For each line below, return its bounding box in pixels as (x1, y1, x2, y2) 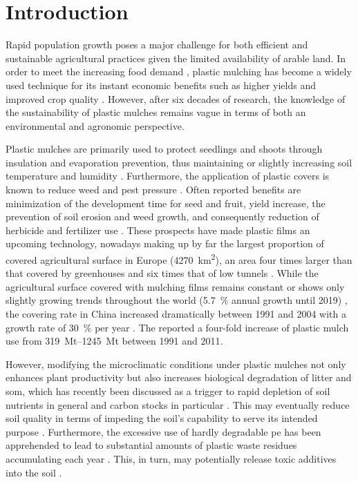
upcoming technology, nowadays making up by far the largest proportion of (6, 236, 324, 251)
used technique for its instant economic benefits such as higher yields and (6, 77, 316, 92)
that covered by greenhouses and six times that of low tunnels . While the (6, 266, 319, 280)
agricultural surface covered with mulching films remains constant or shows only (6, 279, 345, 293)
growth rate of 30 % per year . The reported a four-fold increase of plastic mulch (6, 320, 349, 334)
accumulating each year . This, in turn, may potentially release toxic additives (6, 452, 337, 465)
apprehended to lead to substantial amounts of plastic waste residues (6, 438, 297, 452)
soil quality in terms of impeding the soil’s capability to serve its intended (6, 411, 318, 425)
